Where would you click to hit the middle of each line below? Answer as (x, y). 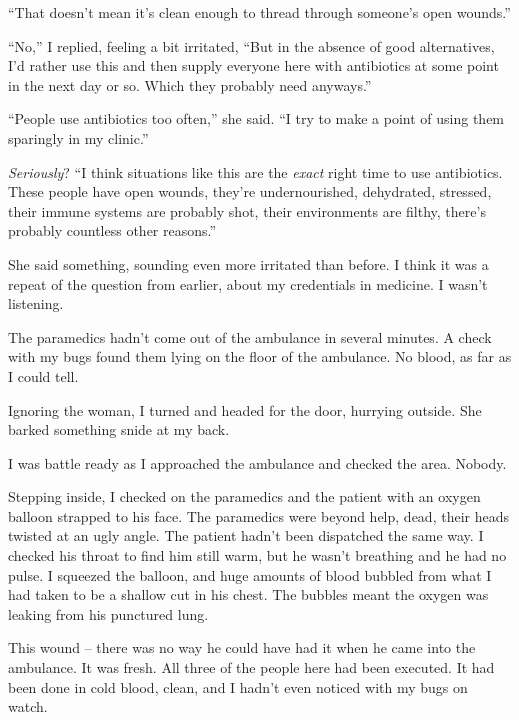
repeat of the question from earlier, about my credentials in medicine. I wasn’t (248, 283)
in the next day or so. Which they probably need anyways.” (190, 84)
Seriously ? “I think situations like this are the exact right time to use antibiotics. (255, 171)
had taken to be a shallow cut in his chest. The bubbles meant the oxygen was (248, 594)
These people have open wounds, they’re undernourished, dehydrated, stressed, (250, 191)
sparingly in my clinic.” (78, 137)
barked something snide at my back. (119, 429)
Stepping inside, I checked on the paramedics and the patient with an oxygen (244, 496)
